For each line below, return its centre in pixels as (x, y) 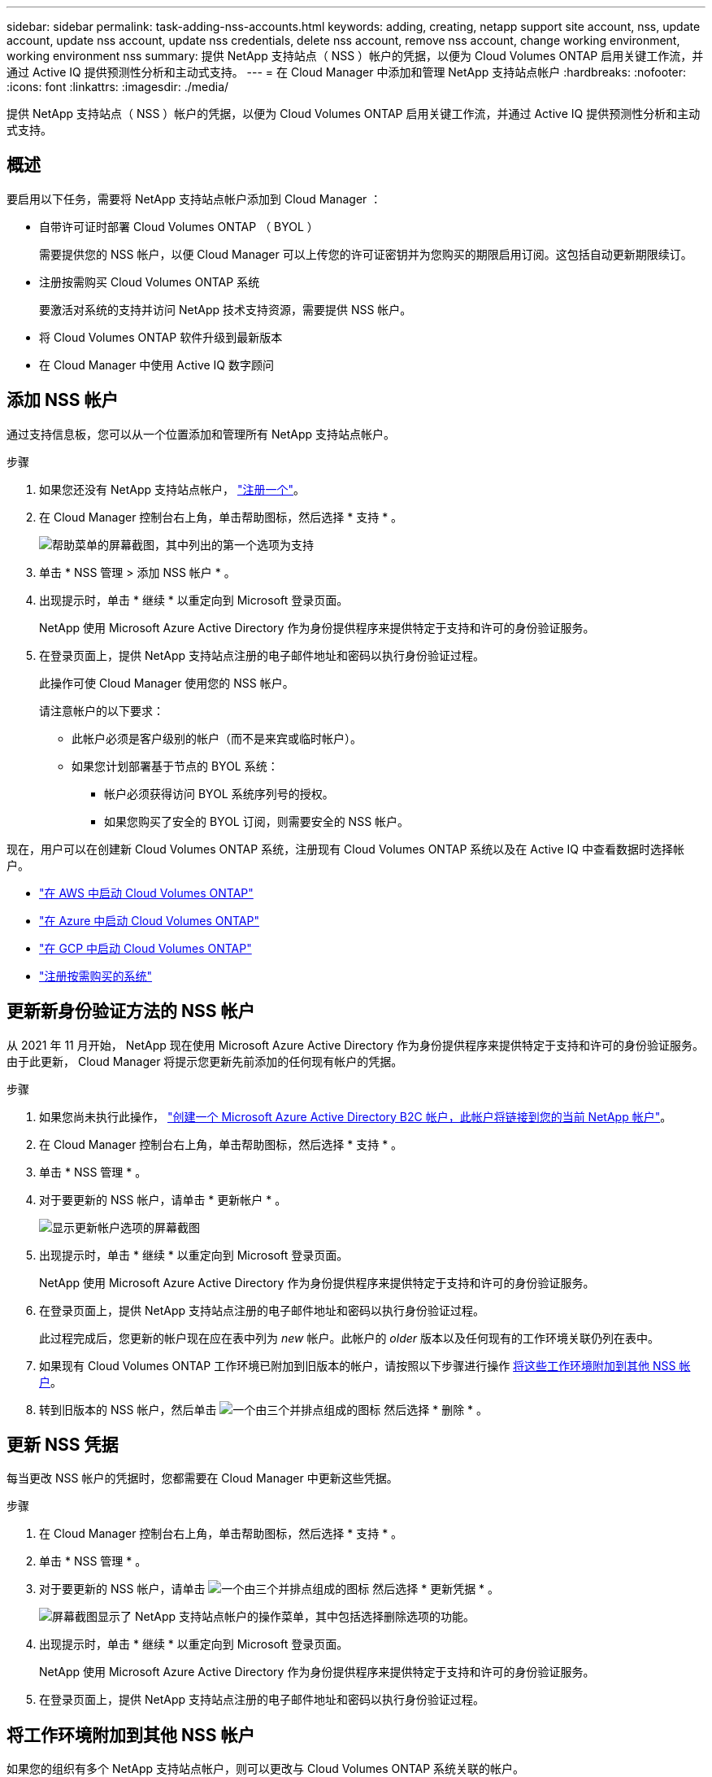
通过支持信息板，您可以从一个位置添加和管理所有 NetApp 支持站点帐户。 (201, 434)
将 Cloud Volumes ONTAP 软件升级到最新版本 (161, 337)
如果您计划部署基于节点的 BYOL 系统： (175, 766)
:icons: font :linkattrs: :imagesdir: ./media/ (118, 87)
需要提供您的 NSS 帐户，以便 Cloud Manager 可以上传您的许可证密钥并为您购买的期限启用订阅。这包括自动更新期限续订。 (366, 254)
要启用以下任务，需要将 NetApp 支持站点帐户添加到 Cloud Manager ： (194, 199)
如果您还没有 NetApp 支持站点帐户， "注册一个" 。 (172, 489)
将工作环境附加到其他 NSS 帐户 (131, 1735)
